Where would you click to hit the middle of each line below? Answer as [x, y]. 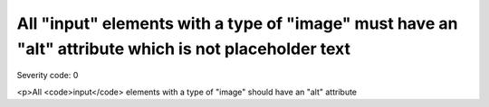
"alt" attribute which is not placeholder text [183, 49]
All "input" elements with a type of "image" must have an [237, 23]
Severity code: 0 [48, 76]
